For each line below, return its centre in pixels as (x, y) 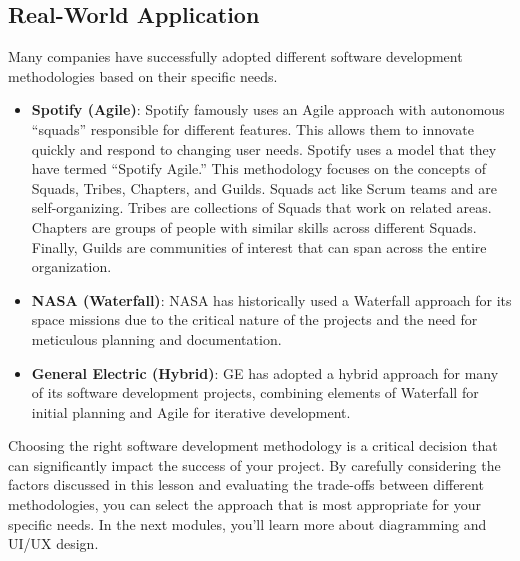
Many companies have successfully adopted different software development (235, 56)
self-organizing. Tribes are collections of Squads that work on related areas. (261, 207)
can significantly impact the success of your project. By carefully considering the (254, 464)
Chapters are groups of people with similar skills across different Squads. (254, 226)
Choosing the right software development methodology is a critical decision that (253, 445)
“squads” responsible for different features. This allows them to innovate (252, 128)
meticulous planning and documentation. (156, 338)
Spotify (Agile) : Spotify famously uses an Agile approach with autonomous (268, 109)
